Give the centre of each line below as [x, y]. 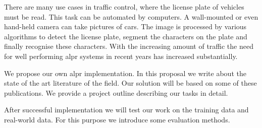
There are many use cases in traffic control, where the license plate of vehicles [124, 7]
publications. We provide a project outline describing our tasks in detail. [116, 92]
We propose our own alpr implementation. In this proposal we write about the [125, 73]
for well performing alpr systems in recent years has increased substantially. [121, 56]
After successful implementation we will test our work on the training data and [126, 110]
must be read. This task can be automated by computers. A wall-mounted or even [131, 16]
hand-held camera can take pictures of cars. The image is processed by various [125, 26]
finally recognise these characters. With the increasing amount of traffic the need [129, 46]
